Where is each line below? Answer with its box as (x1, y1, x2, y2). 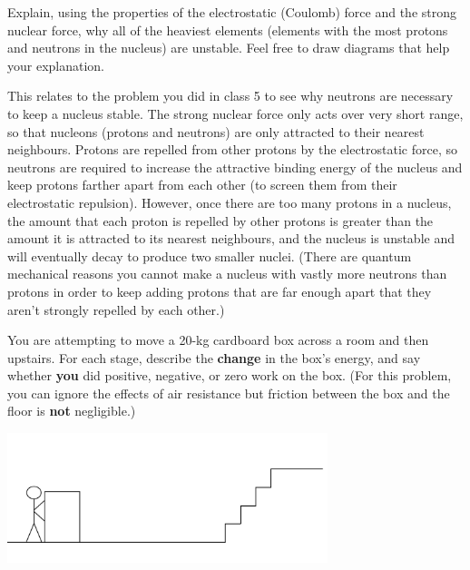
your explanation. (7, 55, 105, 74)
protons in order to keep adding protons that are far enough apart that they (7, 281, 432, 300)
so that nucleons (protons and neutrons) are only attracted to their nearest (7, 122, 425, 141)
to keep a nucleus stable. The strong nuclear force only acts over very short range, (7, 103, 464, 123)
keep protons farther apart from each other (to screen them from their (7, 175, 397, 194)
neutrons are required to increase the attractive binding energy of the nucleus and (7, 157, 463, 176)
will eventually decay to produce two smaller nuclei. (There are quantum (7, 246, 412, 265)
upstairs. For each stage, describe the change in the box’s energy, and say (7, 348, 421, 367)
